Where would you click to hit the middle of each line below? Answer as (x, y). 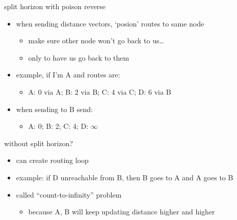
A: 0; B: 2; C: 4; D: (58, 126)
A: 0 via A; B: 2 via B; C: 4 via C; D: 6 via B (100, 91)
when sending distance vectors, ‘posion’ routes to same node (110, 23)
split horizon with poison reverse (55, 6)
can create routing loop (52, 160)
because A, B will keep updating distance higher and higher (122, 212)
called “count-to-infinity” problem (69, 194)
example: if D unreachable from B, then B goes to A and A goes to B (125, 177)
